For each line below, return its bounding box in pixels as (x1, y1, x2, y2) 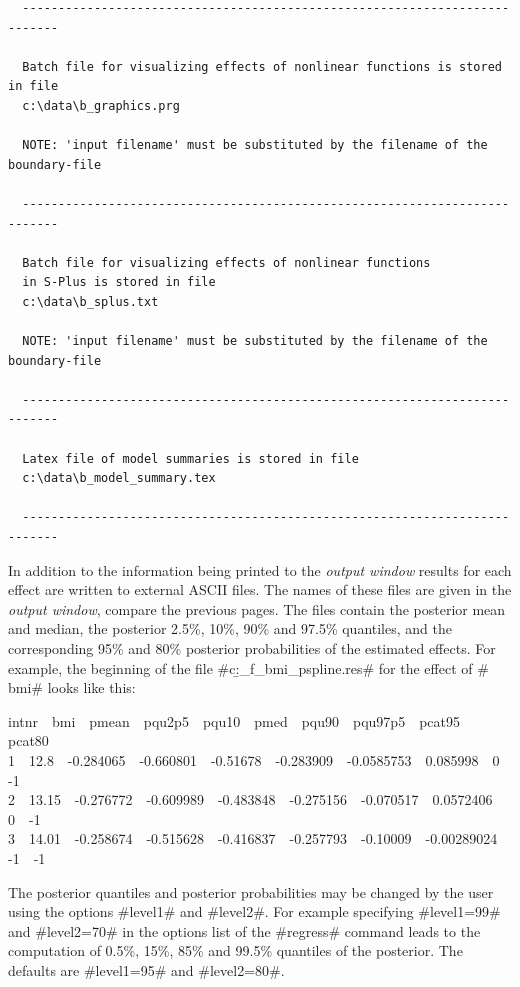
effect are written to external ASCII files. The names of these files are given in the (8, 579, 512, 600)
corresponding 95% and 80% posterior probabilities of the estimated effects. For (8, 638, 496, 658)
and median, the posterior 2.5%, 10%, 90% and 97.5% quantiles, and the (8, 618, 452, 639)
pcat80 (8, 730, 49, 751)
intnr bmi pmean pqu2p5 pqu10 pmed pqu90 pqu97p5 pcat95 (8, 710, 460, 731)
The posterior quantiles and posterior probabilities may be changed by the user (8, 881, 494, 902)
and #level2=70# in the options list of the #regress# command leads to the (8, 920, 481, 941)
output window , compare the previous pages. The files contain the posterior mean (8, 598, 506, 619)
